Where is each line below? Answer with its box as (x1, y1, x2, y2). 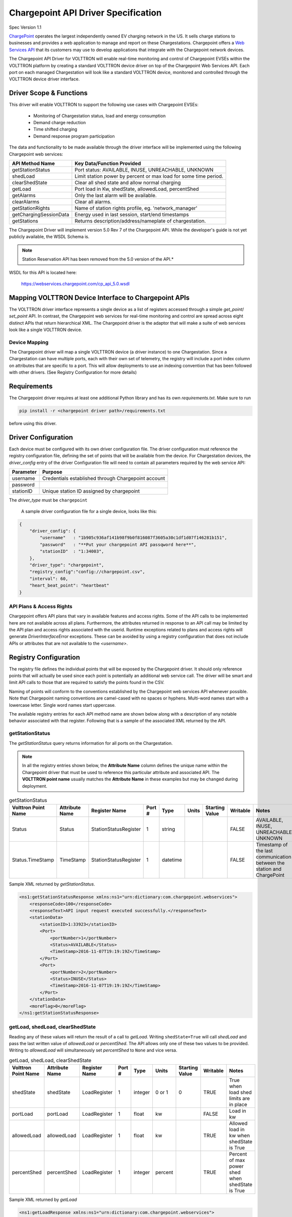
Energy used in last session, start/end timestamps (74, 211, 189, 218)
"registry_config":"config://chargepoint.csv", (29, 569, 146, 574)
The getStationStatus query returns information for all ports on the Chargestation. (9, 740, 173, 746)
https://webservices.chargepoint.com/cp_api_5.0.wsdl (21, 280, 130, 287)
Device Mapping (9, 339, 49, 346)
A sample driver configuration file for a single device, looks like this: (21, 508, 157, 514)
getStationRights (12, 204, 50, 211)
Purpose (42, 469, 63, 476)
